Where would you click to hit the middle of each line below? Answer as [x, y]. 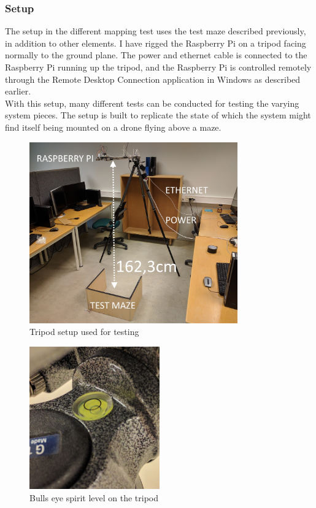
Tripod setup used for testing [84, 332]
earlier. [18, 91]
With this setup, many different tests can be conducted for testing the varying [152, 103]
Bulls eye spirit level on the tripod [94, 497]
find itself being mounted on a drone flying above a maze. [113, 127]
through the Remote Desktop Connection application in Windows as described [153, 79]
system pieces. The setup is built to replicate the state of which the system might [158, 115]
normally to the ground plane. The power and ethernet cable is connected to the [156, 55]
